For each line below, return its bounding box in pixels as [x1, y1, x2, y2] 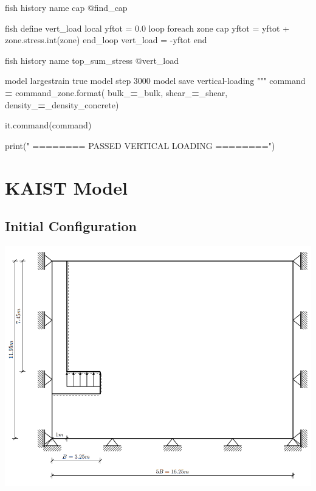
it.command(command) [5, 119, 92, 131]
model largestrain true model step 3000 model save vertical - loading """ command [5, 74, 306, 87]
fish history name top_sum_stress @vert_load [5, 54, 179, 66]
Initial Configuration [5, 217, 137, 235]
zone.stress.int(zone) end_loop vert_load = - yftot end [5, 33, 207, 46]
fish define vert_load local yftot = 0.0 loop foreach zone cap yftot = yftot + [5, 21, 290, 34]
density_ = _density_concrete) [5, 98, 119, 111]
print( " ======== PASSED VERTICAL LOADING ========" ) [5, 139, 275, 151]
